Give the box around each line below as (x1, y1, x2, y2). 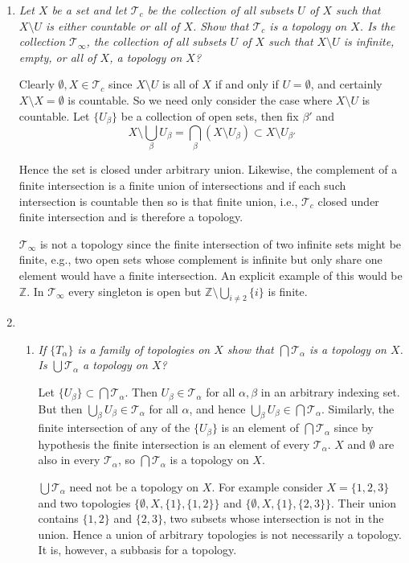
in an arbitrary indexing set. (260, 384, 400, 401)
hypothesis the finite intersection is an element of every (38, 435, 310, 452)
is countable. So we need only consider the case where (67, 91, 333, 108)
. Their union (331, 494, 396, 511)
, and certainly (310, 76, 382, 92)
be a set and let (51, 2, 127, 18)
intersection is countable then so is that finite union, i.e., (18, 192, 298, 209)
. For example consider (211, 478, 323, 495)
